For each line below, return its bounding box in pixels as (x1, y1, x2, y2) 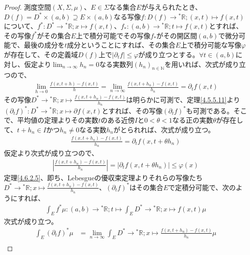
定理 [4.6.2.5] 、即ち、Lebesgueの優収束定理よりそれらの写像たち (4, 172, 203, 182)
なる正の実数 (172, 115, 213, 125)
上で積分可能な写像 (180, 40, 241, 50)
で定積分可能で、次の (168, 182, 236, 192)
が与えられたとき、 (141, 2, 202, 12)
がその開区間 (156, 30, 197, 40)
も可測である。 (186, 105, 234, 115)
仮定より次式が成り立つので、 (4, 147, 99, 158)
